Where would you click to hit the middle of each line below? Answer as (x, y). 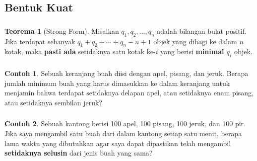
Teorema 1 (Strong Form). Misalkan (62, 31)
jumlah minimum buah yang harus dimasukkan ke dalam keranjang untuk (117, 83)
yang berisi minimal (192, 51)
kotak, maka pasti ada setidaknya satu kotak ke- (80, 51)
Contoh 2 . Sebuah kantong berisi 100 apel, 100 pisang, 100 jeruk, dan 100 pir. (125, 123)
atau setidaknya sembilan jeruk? (53, 102)
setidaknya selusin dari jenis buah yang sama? (79, 153)
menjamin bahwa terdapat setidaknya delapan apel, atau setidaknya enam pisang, (129, 93)
